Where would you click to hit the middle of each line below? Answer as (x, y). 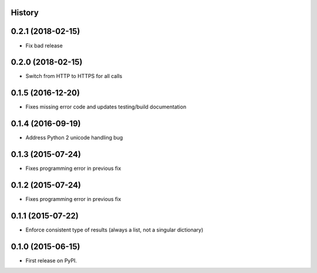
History (25, 13)
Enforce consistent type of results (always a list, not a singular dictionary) (114, 230)
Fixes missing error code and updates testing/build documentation (106, 107)
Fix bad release (44, 45)
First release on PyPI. (51, 260)
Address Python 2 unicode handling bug (74, 138)
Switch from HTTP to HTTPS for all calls (74, 76)
